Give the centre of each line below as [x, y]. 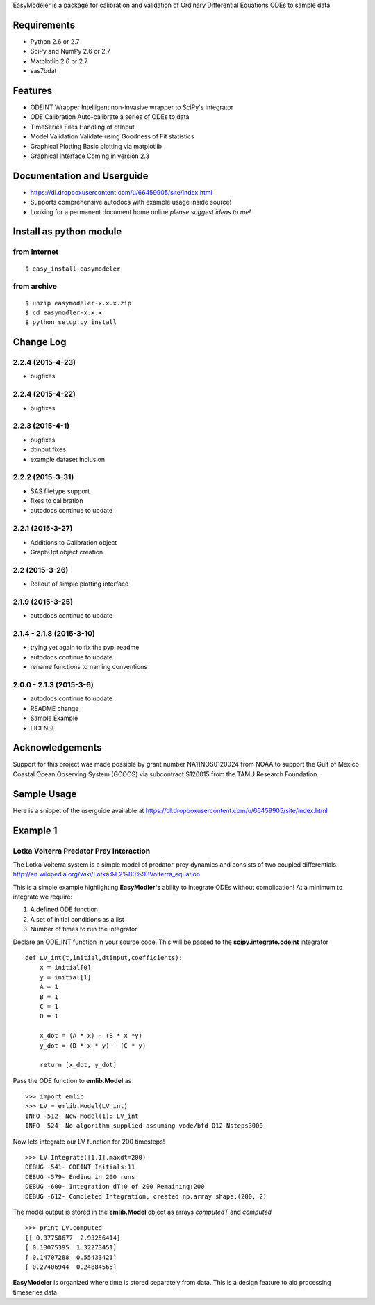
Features [32, 90]
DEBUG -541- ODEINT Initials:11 [80, 1167]
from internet [36, 252]
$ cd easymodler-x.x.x [64, 312]
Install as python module [67, 232]
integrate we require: [43, 897]
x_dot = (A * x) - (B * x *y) [91, 1036]
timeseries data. [36, 1292]
